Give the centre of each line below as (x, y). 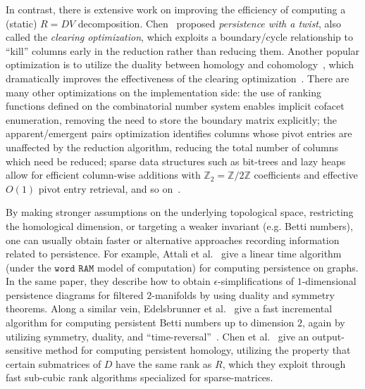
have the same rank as (164, 363)
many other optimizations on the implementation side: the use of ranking (163, 92)
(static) (21, 23)
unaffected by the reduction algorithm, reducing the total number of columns (172, 147)
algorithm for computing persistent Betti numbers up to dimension (150, 323)
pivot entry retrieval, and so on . (110, 188)
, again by (324, 323)
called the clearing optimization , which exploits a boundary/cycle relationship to (179, 37)
